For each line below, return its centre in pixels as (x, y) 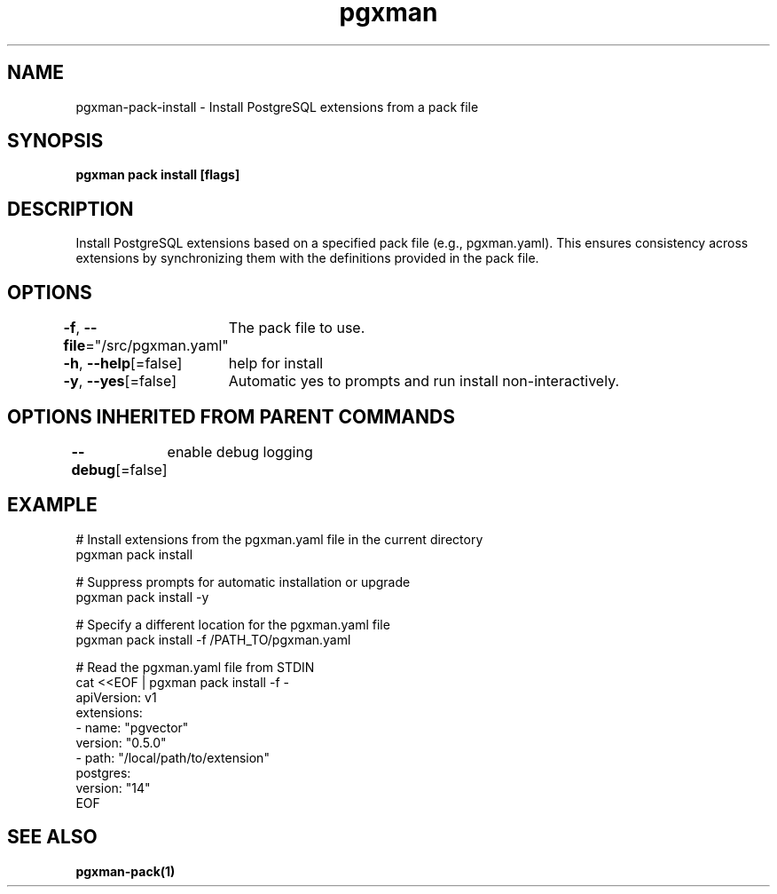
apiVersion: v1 (116, 697)
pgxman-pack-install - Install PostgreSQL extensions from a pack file (277, 107)
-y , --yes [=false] (120, 381)
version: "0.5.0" (121, 742)
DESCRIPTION (71, 209)
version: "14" (113, 787)
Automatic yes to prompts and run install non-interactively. (424, 381)
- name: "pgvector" (132, 727)
